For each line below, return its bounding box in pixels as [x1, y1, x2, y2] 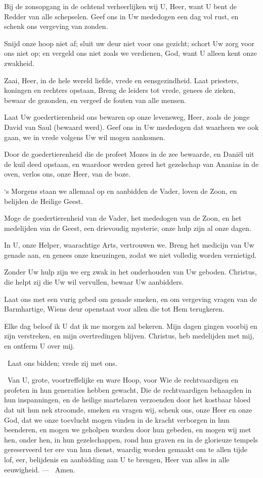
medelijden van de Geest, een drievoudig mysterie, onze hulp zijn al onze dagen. [4, 222, 251, 233]
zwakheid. [4, 57, 34, 68]
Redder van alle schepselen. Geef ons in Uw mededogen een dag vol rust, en [4, 11, 239, 21]
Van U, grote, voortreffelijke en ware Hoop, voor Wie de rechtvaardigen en [7, 374, 239, 385]
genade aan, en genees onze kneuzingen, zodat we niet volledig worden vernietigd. [4, 249, 257, 260]
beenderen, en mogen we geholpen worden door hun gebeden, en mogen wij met [4, 424, 251, 435]
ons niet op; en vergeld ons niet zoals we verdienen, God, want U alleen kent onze [4, 48, 257, 58]
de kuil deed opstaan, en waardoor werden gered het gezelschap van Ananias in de [4, 158, 259, 169]
